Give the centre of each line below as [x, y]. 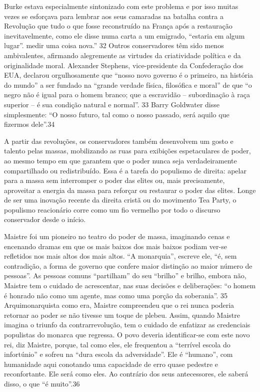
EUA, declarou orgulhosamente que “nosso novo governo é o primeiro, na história [129, 75]
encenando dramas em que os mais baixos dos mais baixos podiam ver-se [115, 246]
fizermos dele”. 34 [29, 124]
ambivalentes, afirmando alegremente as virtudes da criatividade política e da [122, 55]
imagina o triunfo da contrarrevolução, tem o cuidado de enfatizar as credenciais [127, 325]
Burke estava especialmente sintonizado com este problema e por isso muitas [121, 6]
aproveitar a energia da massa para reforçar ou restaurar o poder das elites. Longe [130, 190]
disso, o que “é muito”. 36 [42, 383]
